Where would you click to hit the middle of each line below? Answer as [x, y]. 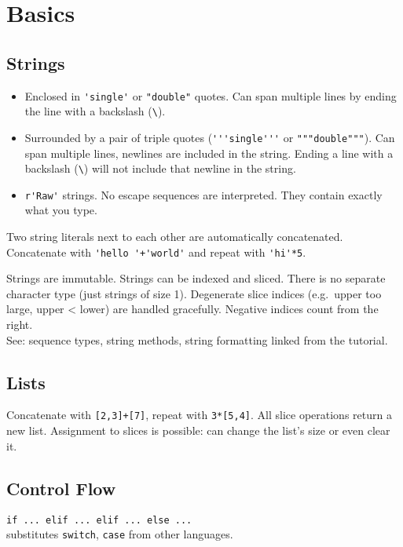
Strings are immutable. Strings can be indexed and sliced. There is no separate [196, 278]
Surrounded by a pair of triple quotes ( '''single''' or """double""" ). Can [210, 137]
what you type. [61, 210]
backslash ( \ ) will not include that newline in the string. [160, 168]
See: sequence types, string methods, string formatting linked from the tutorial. [197, 339]
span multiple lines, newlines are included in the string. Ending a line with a [209, 153]
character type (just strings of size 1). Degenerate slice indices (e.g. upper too [194, 293]
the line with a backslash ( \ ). [95, 111]
